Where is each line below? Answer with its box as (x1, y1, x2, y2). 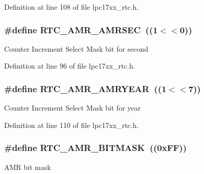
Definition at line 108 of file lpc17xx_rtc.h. (4, 2, 139, 12)
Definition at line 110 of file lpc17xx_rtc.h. (4, 119, 139, 130)
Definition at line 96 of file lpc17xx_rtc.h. (4, 60, 135, 71)
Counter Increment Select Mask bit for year (4, 102, 141, 113)
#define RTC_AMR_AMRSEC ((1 (4, 23, 158, 36)
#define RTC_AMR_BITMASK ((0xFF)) (4, 141, 187, 154)
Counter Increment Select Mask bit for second (4, 43, 148, 54)
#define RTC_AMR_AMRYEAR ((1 (4, 82, 167, 95)
